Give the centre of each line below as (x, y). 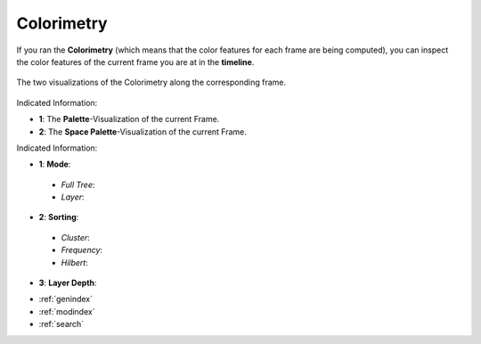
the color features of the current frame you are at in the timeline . (135, 61)
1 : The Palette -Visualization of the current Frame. (129, 119)
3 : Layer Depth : (68, 283)
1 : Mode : (55, 164)
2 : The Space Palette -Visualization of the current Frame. (143, 131)
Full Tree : (78, 184)
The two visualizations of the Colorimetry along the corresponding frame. (151, 82)
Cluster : (76, 237)
